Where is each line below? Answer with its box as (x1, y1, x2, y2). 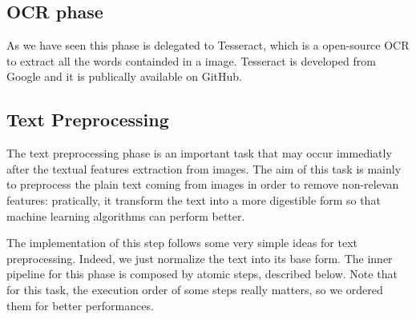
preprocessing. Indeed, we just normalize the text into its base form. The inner (6, 249, 393, 266)
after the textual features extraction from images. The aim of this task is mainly (6, 160, 402, 177)
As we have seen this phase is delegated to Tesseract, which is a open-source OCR (6, 37, 410, 54)
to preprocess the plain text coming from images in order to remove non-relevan (6, 176, 399, 193)
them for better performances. (6, 297, 154, 313)
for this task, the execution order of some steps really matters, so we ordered (6, 281, 383, 297)
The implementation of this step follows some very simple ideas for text (6, 234, 357, 251)
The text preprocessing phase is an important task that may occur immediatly (6, 145, 392, 161)
